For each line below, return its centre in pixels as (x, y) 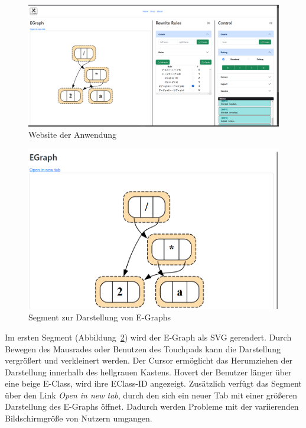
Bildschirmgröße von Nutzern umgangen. (79, 418)
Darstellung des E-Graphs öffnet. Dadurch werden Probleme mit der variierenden (152, 406)
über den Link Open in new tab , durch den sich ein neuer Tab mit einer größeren (151, 395)
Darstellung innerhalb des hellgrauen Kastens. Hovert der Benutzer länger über (148, 372)
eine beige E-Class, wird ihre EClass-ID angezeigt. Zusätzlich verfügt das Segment (153, 383)
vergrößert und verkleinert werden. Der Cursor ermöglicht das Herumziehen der (149, 360)
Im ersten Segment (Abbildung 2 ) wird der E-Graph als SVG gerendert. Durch (148, 337)
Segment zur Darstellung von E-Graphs (100, 317)
